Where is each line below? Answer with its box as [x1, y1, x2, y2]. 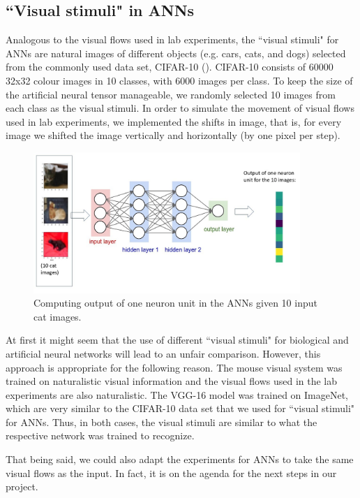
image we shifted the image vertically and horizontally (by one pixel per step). [6, 128, 340, 142]
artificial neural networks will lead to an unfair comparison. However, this [6, 346, 321, 360]
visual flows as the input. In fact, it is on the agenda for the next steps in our [6, 465, 337, 480]
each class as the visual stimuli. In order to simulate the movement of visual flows [6, 101, 354, 115]
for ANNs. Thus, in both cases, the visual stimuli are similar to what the [6, 414, 317, 429]
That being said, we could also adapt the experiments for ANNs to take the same [6, 452, 354, 467]
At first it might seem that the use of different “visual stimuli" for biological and [6, 332, 349, 347]
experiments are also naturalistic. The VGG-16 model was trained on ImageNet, [6, 387, 349, 402]
